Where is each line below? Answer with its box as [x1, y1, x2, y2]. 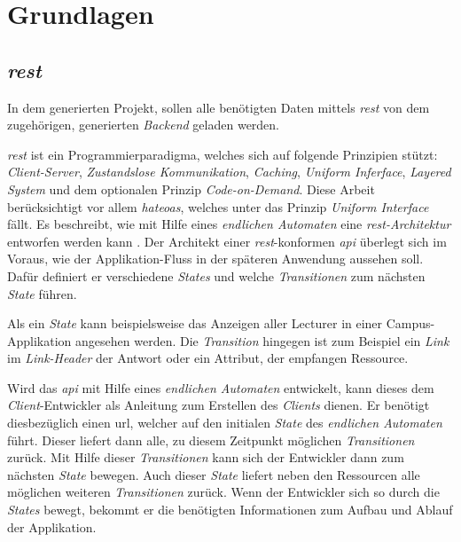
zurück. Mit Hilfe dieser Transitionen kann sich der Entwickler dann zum [7, 448, 404, 467]
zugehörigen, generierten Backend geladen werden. [7, 115, 280, 134]
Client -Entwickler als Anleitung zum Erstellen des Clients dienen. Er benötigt [7, 396, 430, 414]
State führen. [7, 284, 77, 302]
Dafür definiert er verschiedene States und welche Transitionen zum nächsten [7, 266, 426, 285]
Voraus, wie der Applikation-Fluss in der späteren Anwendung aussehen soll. [7, 249, 424, 268]
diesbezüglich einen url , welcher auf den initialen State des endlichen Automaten [7, 413, 442, 432]
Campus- [386, 314, 435, 333]
